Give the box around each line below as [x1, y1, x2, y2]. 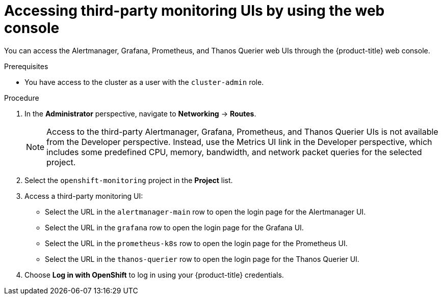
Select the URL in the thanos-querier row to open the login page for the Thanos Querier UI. [45, 254, 359, 263]
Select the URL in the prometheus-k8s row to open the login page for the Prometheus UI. [45, 238, 348, 248]
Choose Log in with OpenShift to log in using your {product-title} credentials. [24, 270, 284, 279]
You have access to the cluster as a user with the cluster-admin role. [24, 77, 264, 86]
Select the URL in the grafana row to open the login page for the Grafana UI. [45, 223, 304, 232]
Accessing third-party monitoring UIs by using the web [4, 2, 385, 19]
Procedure [4, 93, 39, 102]
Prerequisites [4, 62, 48, 71]
